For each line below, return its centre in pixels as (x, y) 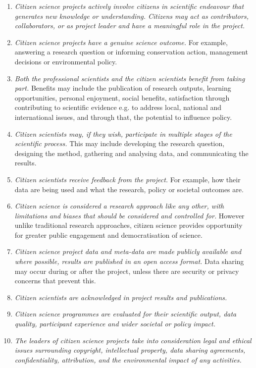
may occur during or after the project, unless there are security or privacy (127, 271)
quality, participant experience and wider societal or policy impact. (115, 324)
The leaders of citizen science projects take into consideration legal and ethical (133, 340)
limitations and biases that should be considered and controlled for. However (129, 215)
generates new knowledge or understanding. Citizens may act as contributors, (131, 16)
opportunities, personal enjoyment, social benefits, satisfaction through (122, 97)
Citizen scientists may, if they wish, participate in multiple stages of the (123, 133)
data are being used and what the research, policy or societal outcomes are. (129, 189)
